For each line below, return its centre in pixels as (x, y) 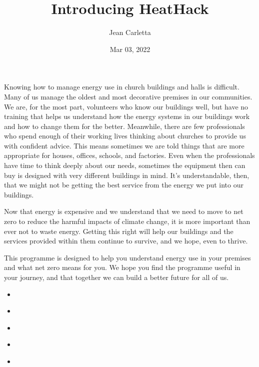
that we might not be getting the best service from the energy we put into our (124, 185)
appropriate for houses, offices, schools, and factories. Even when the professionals (129, 155)
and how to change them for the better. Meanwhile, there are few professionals (124, 126)
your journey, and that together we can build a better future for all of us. (116, 277)
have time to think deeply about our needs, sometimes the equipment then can (125, 165)
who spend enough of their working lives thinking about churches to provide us (125, 136)
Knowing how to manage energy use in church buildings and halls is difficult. (122, 87)
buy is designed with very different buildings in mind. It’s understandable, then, (127, 175)
